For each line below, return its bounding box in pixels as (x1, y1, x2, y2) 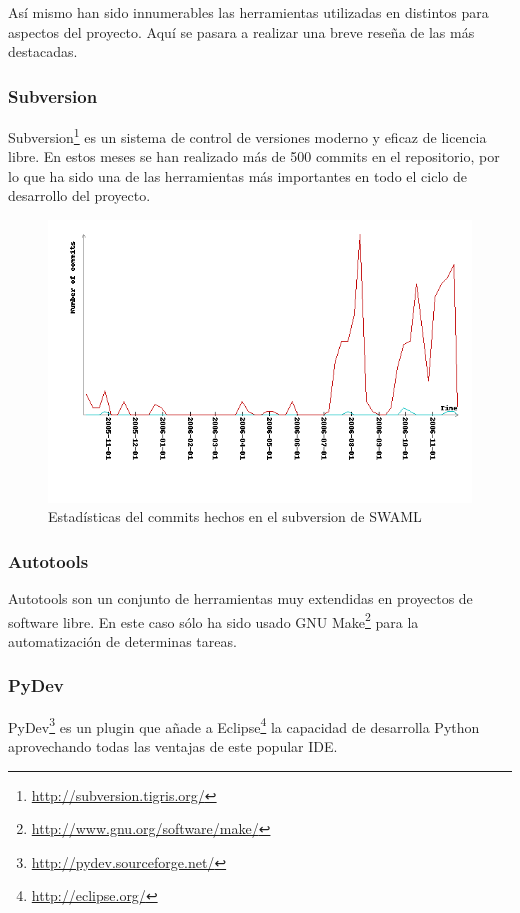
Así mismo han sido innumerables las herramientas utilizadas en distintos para (8, 2, 489, 22)
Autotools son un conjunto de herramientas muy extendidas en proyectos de (8, 588, 473, 609)
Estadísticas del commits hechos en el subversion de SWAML (48, 506, 422, 527)
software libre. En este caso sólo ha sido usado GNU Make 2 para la (8, 608, 419, 632)
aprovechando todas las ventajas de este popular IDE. (8, 736, 338, 756)
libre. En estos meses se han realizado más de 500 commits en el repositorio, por (8, 146, 500, 167)
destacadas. (8, 41, 78, 62)
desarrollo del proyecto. (8, 185, 151, 206)
